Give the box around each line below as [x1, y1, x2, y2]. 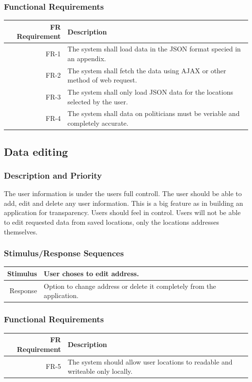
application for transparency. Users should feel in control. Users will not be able [4, 207, 241, 217]
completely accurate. [67, 118, 128, 128]
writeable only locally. [67, 366, 133, 376]
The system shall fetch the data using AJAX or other [67, 65, 226, 75]
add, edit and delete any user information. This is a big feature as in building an [4, 198, 243, 208]
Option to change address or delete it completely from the [44, 281, 216, 291]
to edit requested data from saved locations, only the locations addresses [4, 216, 219, 227]
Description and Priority [4, 169, 102, 181]
